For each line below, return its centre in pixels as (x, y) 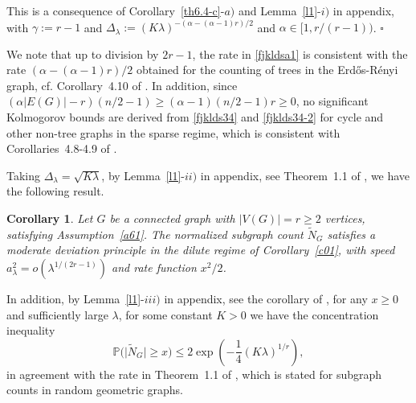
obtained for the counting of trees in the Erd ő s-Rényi (267, 70)
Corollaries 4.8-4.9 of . (62, 148)
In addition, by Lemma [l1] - (75, 299)
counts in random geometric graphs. (95, 390)
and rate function (154, 267)
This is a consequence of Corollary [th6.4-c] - (116, 10)
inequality (31, 330)
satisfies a (351, 234)
